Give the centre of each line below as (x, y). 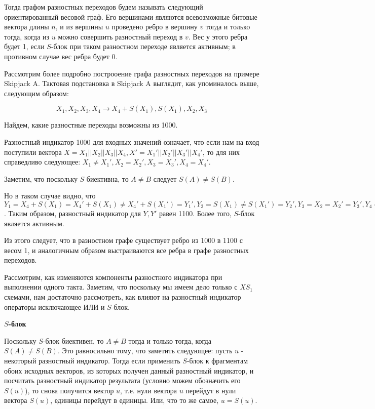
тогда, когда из (27, 36)
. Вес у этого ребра (218, 36)
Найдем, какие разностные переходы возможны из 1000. (91, 125)
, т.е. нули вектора (148, 390)
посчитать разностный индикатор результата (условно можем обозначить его (122, 380)
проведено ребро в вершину (155, 27)
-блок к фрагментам (217, 361)
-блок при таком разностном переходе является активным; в (143, 46)
